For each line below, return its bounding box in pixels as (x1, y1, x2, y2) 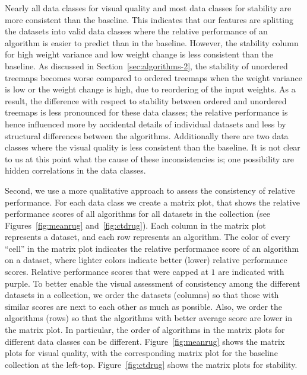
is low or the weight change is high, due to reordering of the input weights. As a (5, 83, 296, 95)
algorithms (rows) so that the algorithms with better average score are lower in (5, 312, 293, 324)
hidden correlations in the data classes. (5, 164, 146, 177)
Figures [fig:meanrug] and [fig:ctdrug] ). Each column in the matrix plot (5, 219, 266, 231)
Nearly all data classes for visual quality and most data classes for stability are (5, 2, 292, 14)
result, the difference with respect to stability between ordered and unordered (5, 94, 287, 107)
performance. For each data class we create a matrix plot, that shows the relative (5, 195, 300, 208)
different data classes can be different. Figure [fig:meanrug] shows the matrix (5, 335, 285, 347)
